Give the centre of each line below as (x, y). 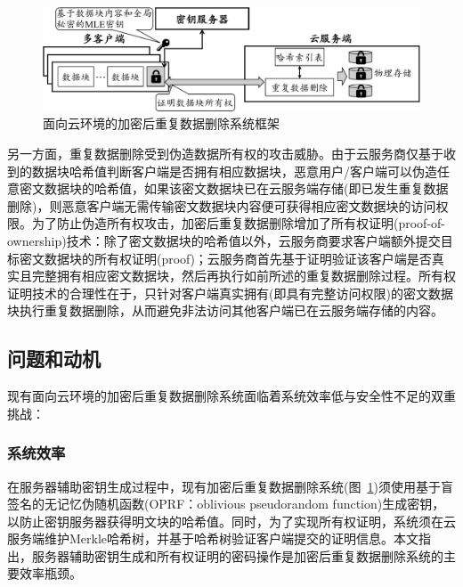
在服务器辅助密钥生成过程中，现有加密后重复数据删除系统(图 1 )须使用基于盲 (230, 486)
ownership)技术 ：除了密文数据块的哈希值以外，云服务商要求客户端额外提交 (224, 240)
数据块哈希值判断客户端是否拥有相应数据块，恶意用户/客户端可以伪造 (234, 171)
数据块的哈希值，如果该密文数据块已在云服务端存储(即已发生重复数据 (246, 188)
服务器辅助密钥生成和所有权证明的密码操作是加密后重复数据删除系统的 (237, 555)
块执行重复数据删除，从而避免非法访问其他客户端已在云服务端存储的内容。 (225, 310)
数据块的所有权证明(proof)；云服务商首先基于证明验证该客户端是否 (238, 258)
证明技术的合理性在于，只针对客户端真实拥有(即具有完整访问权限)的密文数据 (230, 293)
